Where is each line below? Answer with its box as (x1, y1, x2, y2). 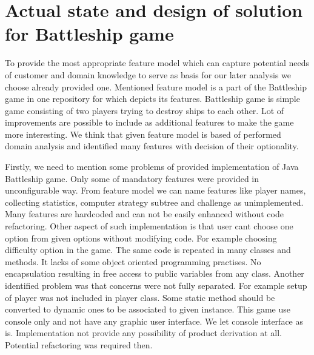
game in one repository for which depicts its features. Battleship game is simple (5, 92, 300, 105)
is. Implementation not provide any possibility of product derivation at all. (5, 326, 282, 339)
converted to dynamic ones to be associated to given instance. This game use (5, 303, 290, 316)
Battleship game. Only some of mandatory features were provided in (5, 172, 259, 184)
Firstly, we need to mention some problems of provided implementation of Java (5, 160, 299, 173)
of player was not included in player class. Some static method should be (5, 291, 275, 303)
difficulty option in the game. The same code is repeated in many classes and (5, 243, 291, 256)
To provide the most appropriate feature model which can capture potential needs (5, 56, 310, 69)
